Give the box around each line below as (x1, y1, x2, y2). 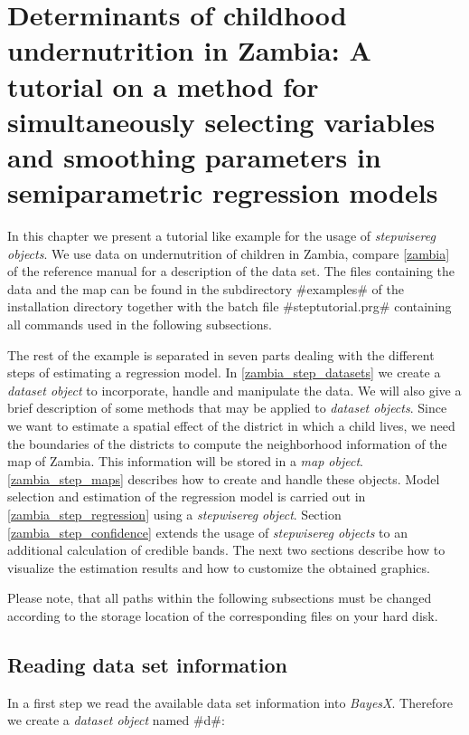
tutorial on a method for (7, 67, 319, 104)
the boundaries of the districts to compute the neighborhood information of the (7, 434, 447, 453)
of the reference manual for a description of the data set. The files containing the (7, 262, 455, 281)
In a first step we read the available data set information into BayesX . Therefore (7, 692, 453, 711)
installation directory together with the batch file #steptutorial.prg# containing (7, 297, 452, 316)
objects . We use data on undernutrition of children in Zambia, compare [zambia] (7, 243, 450, 262)
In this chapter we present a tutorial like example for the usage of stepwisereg (7, 226, 436, 245)
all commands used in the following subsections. (7, 315, 272, 334)
